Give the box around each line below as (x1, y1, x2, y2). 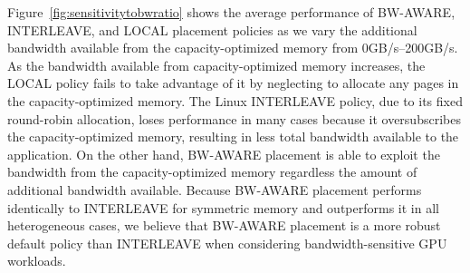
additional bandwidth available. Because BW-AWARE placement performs (7, 180, 422, 199)
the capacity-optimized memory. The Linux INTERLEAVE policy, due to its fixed (7, 91, 463, 110)
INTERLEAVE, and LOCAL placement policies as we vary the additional (7, 20, 417, 39)
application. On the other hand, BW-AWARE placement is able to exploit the (7, 144, 440, 163)
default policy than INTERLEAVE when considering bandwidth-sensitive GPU (7, 233, 447, 252)
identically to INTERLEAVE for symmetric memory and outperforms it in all (7, 198, 439, 217)
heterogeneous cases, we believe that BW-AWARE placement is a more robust (7, 216, 441, 235)
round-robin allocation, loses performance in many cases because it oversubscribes (7, 109, 461, 128)
